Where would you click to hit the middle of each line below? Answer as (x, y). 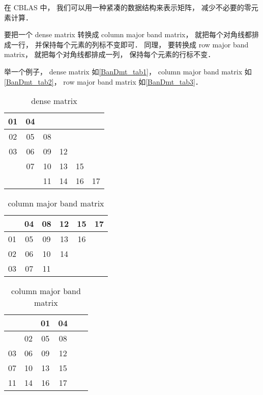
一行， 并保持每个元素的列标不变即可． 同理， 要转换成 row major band (130, 44)
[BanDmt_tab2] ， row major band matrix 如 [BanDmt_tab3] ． (103, 81)
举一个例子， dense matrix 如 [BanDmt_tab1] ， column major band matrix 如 (128, 71)
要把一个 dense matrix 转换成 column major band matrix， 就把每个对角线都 (128, 34)
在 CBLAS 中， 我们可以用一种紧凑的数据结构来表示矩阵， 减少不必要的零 (128, 7)
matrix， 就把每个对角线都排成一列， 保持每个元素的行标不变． (110, 54)
